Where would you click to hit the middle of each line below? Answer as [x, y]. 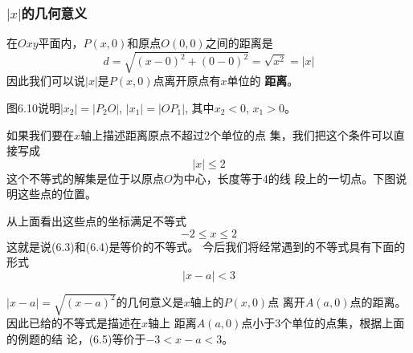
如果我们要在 [40, 134]
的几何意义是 [150, 301]
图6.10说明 [33, 107]
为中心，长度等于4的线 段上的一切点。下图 [284, 178]
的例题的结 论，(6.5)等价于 [76, 338]
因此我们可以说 [46, 81]
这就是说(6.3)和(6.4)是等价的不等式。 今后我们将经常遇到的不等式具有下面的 [206, 246]
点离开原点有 [187, 81]
